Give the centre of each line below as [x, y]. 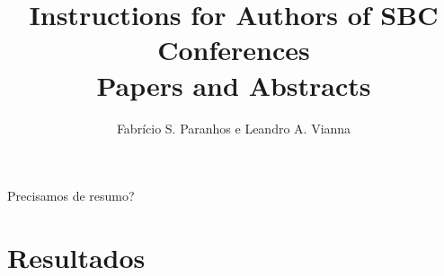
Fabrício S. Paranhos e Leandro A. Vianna [234, 128]
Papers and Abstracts [234, 85]
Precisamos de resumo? [71, 196]
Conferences [234, 50]
